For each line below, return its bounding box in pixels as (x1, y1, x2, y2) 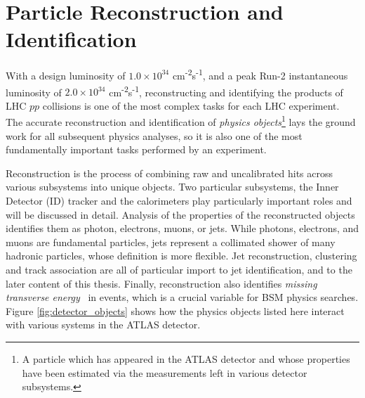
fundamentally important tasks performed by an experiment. (6, 142, 267, 157)
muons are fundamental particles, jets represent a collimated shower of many (6, 234, 336, 249)
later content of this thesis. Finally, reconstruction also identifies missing (6, 276, 317, 290)
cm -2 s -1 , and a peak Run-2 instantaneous (172, 66, 348, 82)
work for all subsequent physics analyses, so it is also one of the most (6, 128, 303, 143)
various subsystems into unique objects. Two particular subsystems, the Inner (6, 179, 339, 194)
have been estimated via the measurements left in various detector (22, 365, 307, 380)
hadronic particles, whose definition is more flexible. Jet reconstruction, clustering (6, 248, 357, 263)
